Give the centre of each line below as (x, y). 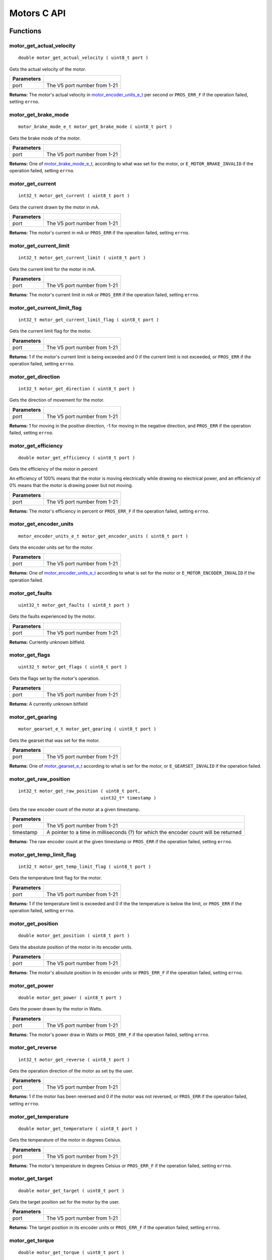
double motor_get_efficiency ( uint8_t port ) (77, 458)
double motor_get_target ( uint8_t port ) (72, 1190)
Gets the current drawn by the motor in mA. (54, 207)
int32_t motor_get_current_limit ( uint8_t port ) (82, 258)
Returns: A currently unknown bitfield (49, 704)
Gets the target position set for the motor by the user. (64, 1202)
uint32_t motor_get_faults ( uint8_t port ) (74, 605)
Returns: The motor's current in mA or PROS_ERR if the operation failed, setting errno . (99, 233)
